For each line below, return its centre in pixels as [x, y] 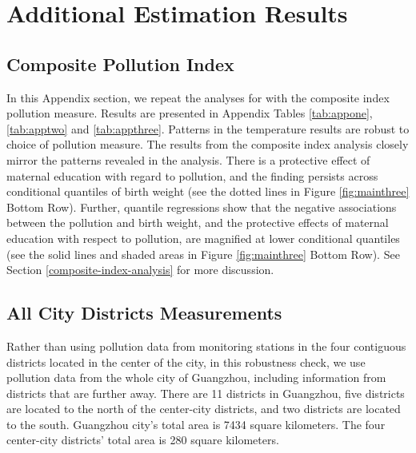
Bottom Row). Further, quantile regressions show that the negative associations [202, 207]
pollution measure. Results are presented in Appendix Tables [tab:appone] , [190, 113]
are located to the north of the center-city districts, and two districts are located [204, 409]
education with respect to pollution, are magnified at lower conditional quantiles [203, 238]
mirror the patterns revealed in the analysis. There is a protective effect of [188, 159]
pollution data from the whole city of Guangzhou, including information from [196, 377]
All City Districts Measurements [144, 313]
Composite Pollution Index [120, 64]
